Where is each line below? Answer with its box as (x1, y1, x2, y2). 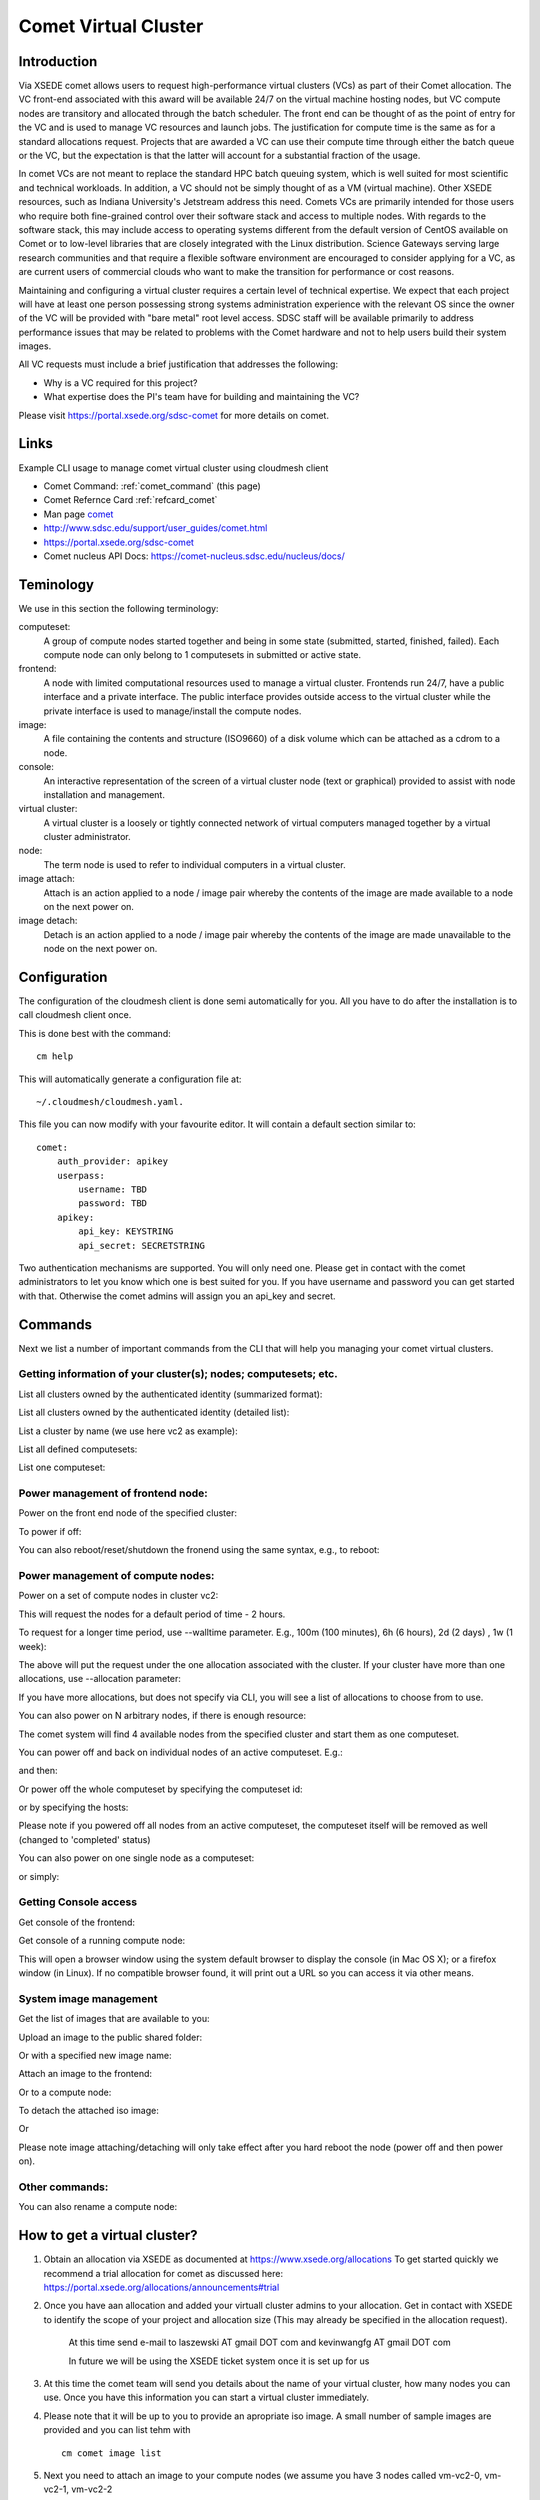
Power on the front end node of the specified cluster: (18, 1507, 238, 1519)
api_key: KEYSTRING (78, 1226, 174, 1237)
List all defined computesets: (18, 1443, 138, 1455)
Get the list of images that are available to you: (18, 2013, 210, 2025)
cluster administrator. (43, 831, 131, 843)
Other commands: (18, 2180, 109, 2194)
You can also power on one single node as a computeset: (18, 1852, 255, 1864)
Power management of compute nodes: (18, 1569, 215, 1583)
